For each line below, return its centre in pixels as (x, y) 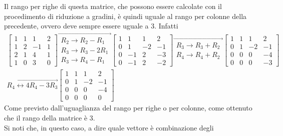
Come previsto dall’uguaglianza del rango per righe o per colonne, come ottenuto (128, 108)
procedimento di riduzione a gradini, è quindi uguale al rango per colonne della (125, 16)
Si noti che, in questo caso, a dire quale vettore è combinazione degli (109, 127)
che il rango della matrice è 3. (50, 118)
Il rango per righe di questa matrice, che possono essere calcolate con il (113, 6)
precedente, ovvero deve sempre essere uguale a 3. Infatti (91, 26)
